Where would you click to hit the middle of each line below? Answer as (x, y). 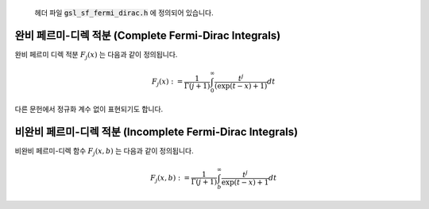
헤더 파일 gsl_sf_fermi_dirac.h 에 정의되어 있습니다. (124, 13)
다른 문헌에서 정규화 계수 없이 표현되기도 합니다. (89, 109)
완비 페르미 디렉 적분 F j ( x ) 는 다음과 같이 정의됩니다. (96, 55)
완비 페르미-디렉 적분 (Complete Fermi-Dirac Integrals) (148, 35)
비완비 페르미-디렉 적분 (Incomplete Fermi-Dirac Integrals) (156, 132)
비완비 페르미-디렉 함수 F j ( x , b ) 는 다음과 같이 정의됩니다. (104, 151)
